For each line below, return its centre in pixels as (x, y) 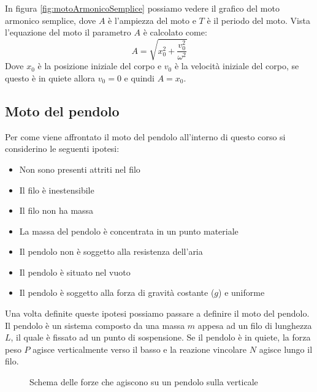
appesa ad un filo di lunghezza (255, 325)
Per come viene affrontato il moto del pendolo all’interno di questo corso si (145, 136)
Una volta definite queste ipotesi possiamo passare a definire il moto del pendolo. (157, 313)
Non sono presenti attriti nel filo (80, 169)
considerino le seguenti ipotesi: (62, 149)
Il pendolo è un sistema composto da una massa (95, 325)
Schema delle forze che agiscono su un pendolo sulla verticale (144, 382)
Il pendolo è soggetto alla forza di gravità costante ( (117, 292)
